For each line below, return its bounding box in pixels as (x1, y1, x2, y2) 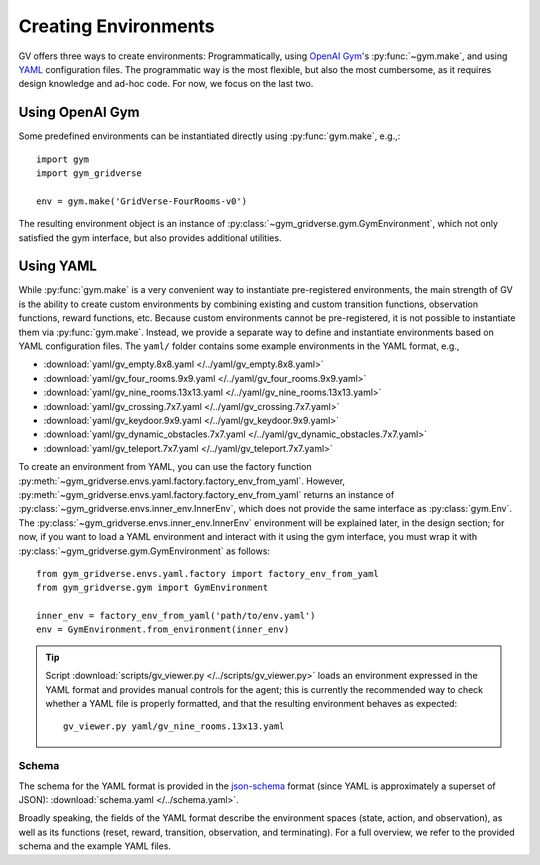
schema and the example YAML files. (18, 840, 172, 852)
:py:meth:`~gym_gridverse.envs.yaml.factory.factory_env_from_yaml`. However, (18, 475, 345, 487)
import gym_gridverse (36, 168, 142, 179)
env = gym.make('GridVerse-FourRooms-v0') (36, 195, 248, 207)
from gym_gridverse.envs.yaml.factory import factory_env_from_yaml (36, 568, 379, 579)
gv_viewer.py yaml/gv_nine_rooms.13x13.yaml (63, 721, 285, 732)
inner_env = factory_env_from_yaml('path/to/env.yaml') (36, 610, 316, 622)
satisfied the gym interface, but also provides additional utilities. (18, 231, 282, 244)
